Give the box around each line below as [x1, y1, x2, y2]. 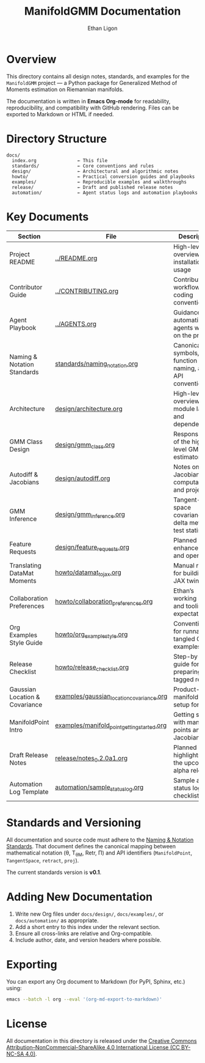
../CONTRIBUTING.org [54, 286, 119, 295]
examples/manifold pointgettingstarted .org [54, 720, 167, 731]
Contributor [9, 283, 43, 291]
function [173, 356, 198, 365]
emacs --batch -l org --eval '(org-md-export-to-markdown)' [6, 996, 163, 1002]
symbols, [173, 349, 200, 357]
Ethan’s [173, 586, 194, 594]
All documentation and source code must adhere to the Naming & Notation [6, 836, 194, 843]
